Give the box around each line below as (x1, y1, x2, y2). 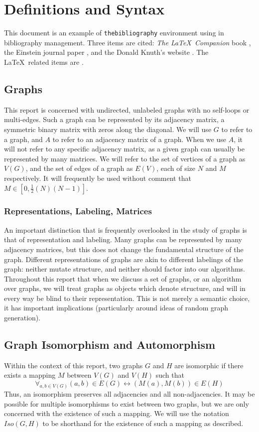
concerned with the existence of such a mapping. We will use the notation (4, 408, 229, 419)
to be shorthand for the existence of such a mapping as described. (42, 418, 244, 428)
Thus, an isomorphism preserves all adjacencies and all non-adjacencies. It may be (4, 388, 255, 399)
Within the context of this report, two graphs (4, 360, 143, 370)
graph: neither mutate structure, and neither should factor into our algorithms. (4, 264, 245, 274)
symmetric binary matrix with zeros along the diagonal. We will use (4, 124, 212, 134)
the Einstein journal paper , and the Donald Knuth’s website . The (4, 47, 209, 57)
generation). (4, 312, 41, 323)
